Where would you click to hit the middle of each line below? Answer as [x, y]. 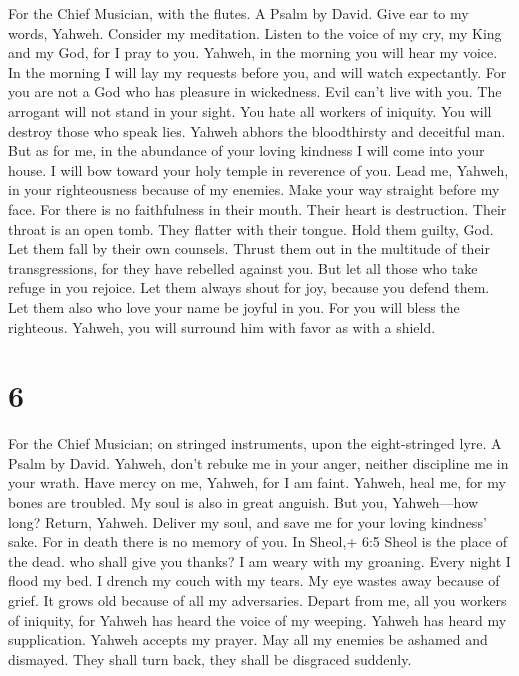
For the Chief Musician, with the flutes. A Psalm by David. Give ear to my [238, 13]
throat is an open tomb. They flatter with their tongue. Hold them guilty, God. [251, 228]
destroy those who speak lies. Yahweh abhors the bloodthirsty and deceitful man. [257, 130]
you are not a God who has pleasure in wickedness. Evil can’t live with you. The [255, 91]
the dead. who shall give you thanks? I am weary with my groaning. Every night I [259, 560]
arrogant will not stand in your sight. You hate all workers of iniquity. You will [250, 110]
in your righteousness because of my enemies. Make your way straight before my [254, 189]
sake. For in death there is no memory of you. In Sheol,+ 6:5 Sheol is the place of [258, 541]
